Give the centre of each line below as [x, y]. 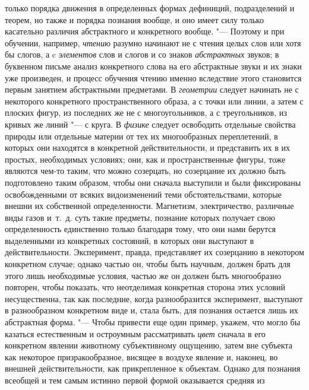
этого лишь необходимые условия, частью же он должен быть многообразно [143, 275]
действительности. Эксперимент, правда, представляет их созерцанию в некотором [154, 252]
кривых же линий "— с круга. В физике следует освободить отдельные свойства [150, 124]
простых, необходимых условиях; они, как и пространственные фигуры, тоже [145, 159]
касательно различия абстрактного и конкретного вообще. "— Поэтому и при [145, 31]
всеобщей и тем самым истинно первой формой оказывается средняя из [135, 380]
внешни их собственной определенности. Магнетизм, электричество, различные [149, 206]
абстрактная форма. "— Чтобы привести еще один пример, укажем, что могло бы [153, 322]
